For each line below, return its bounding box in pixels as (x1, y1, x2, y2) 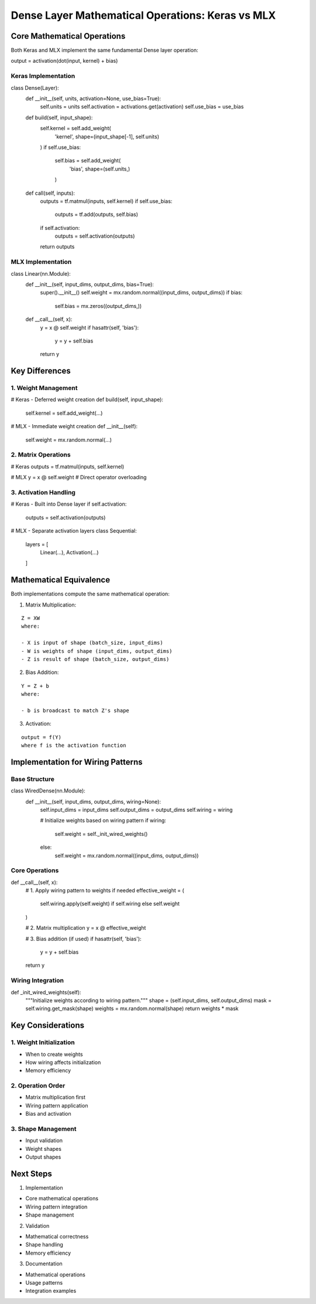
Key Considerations (11, 1021, 85, 1031)
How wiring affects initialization (25, 1059, 101, 1066)
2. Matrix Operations (11, 451, 71, 459)
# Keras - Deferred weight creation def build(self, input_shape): (11, 396, 164, 403)
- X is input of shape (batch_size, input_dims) (21, 639, 163, 646)
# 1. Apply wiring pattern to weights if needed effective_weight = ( (25, 887, 184, 894)
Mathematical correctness (25, 1232, 89, 1240)
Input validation (25, 1137, 63, 1144)
